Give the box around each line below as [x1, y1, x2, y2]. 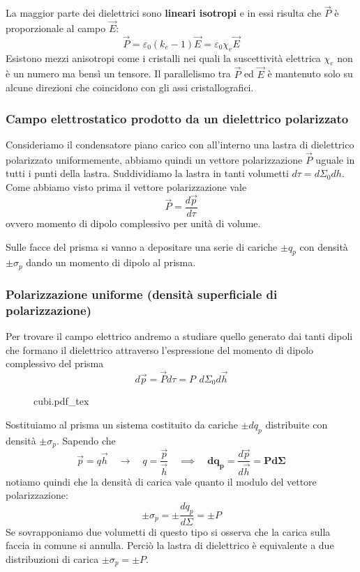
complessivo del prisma [6, 356, 104, 371]
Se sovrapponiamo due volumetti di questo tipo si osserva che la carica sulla [6, 524, 331, 539]
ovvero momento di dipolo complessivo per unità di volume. [6, 215, 261, 230]
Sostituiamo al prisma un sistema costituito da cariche [6, 417, 238, 431]
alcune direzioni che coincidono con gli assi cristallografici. [6, 80, 254, 95]
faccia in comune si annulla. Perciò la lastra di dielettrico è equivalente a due [6, 538, 334, 552]
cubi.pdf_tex [33, 394, 89, 408]
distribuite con [265, 417, 328, 431]
